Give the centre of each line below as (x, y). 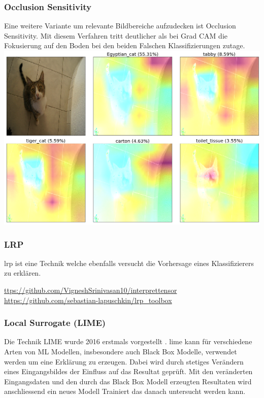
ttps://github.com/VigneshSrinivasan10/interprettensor (91, 290)
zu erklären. (23, 273)
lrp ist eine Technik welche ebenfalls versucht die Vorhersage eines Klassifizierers (129, 263)
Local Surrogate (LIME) (55, 323)
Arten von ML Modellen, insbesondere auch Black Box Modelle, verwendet (121, 352)
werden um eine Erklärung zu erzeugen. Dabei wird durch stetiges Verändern (124, 361)
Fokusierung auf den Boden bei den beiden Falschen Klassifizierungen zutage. (125, 45)
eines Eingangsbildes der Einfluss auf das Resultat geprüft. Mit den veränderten (128, 371)
